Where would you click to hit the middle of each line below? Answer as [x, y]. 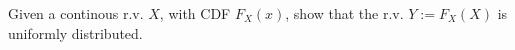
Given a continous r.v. [76, 13]
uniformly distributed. [75, 32]
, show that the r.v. [344, 13]
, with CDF [195, 13]
